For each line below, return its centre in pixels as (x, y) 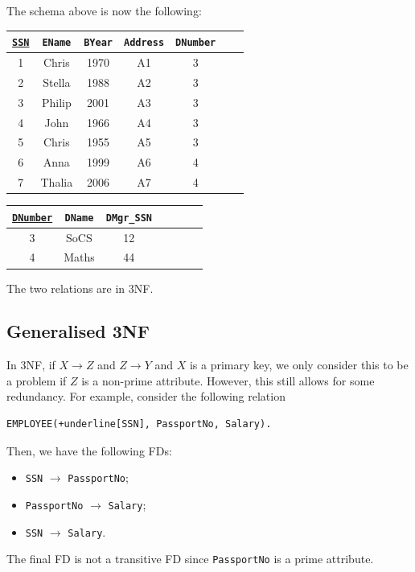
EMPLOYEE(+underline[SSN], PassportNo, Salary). (139, 424)
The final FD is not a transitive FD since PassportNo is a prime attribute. (190, 559)
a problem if (37, 380)
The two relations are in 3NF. (80, 288)
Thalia (57, 182)
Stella (57, 82)
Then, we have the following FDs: (89, 450)
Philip (56, 102)
